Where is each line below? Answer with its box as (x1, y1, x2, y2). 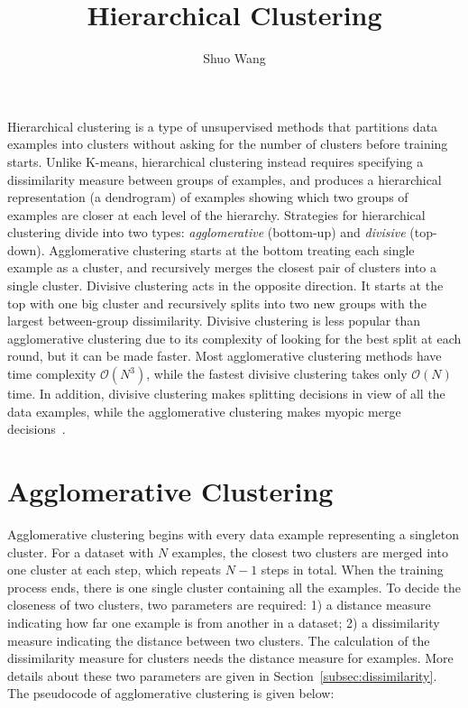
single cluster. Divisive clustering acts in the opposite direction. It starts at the (7, 276, 444, 295)
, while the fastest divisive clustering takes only (146, 364, 408, 383)
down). (7, 240, 45, 259)
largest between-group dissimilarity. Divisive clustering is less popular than (7, 311, 420, 330)
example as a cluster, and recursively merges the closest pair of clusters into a (7, 258, 436, 277)
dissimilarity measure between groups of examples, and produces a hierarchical (7, 170, 442, 188)
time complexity (7, 364, 96, 383)
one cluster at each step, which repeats (7, 560, 222, 579)
